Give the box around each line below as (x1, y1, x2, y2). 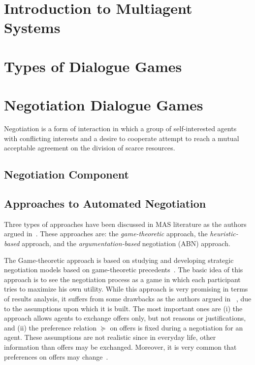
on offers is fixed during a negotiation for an (110, 322, 243, 332)
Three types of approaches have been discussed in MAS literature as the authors (4, 219, 247, 229)
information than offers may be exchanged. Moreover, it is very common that (4, 341, 237, 352)
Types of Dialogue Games (4, 56, 182, 76)
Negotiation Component (4, 167, 129, 182)
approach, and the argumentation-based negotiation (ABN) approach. (22, 238, 230, 249)
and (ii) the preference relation (4, 322, 96, 332)
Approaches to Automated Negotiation (4, 196, 206, 211)
